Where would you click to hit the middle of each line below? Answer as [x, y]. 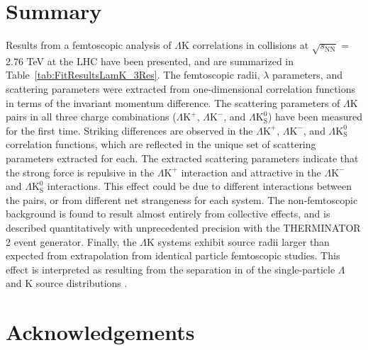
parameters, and [307, 75]
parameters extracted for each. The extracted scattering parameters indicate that [182, 158]
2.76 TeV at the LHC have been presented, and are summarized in [150, 61]
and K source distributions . [67, 283]
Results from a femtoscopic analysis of [89, 45]
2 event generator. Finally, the [71, 241]
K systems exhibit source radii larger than [238, 241]
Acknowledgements [100, 332]
